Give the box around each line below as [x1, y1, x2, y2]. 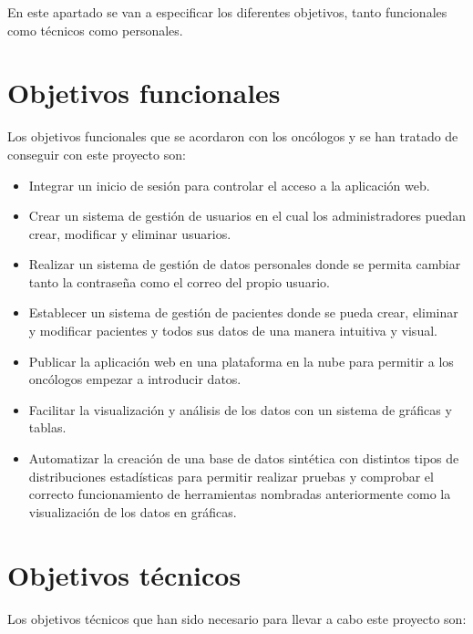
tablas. [28, 418, 67, 437]
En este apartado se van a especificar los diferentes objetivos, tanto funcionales [7, 3, 447, 21]
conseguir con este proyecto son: [7, 144, 186, 163]
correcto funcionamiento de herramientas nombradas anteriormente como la [28, 484, 451, 504]
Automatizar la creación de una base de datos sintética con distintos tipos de [28, 449, 459, 468]
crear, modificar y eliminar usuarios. [28, 223, 231, 243]
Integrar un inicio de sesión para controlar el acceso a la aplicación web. [28, 175, 430, 194]
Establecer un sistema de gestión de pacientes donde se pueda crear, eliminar [28, 303, 458, 322]
